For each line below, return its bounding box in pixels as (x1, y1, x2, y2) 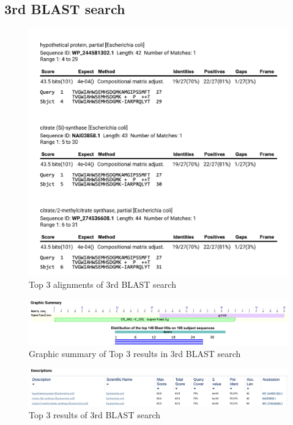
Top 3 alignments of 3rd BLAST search (29, 277, 176, 290)
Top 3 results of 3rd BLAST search (29, 408, 160, 421)
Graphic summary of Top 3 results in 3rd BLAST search (29, 347, 241, 360)
